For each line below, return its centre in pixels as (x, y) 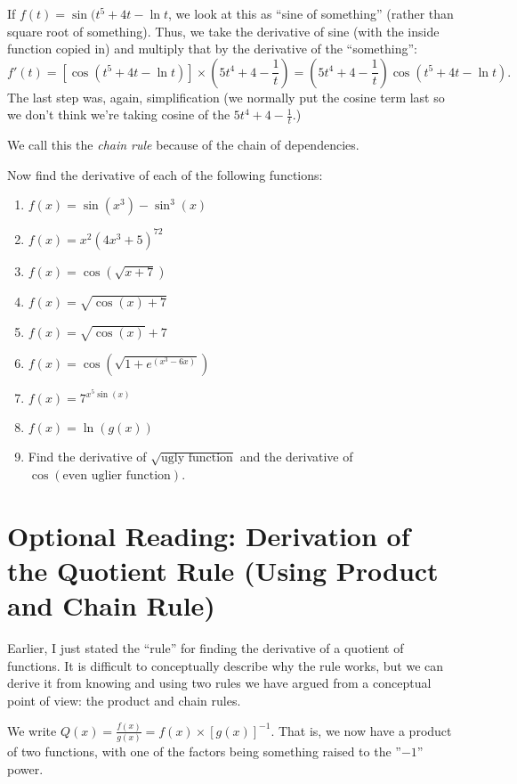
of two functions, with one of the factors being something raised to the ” (204, 751)
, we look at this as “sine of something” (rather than (311, 13)
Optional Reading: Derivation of (209, 535)
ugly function (197, 458)
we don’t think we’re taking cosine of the (119, 114)
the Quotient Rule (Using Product (223, 571)
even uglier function (117, 476)
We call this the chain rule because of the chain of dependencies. (183, 145)
